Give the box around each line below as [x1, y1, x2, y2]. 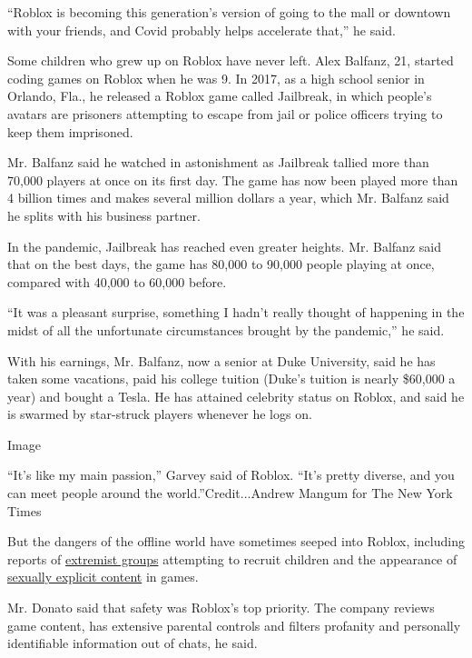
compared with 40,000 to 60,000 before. [7, 272, 227, 291]
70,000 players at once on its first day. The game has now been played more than [7, 170, 458, 189]
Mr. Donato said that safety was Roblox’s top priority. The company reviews [7, 598, 435, 617]
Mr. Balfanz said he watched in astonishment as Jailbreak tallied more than [7, 153, 429, 172]
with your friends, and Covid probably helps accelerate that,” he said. [7, 20, 396, 39]
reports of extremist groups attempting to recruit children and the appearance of [7, 549, 457, 568]
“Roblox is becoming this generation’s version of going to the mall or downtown [7, 3, 451, 21]
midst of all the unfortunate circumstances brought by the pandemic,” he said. [7, 320, 445, 339]
